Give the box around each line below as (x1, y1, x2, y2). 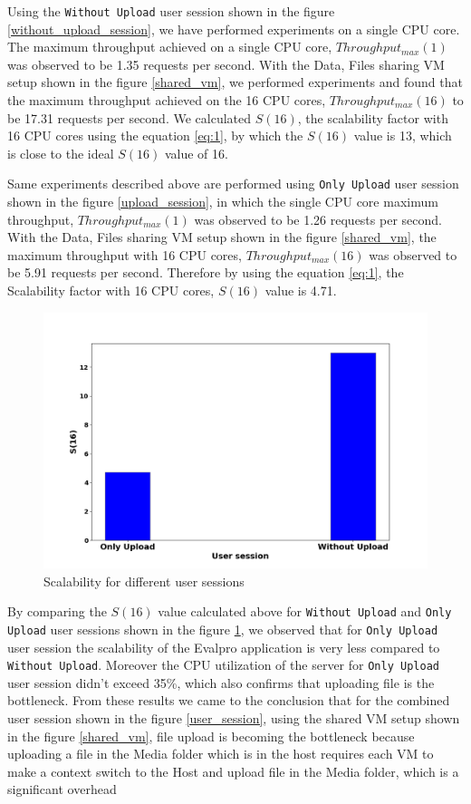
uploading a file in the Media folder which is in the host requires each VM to (7, 744, 434, 763)
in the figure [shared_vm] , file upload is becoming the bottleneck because (7, 726, 415, 745)
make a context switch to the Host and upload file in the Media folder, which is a (7, 761, 459, 780)
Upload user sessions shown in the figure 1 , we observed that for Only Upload (7, 619, 438, 638)
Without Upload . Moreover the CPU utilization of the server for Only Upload (7, 655, 439, 674)
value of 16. (164, 143, 228, 162)
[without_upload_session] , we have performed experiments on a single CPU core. (7, 19, 460, 38)
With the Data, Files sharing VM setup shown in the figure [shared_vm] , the (7, 228, 437, 247)
